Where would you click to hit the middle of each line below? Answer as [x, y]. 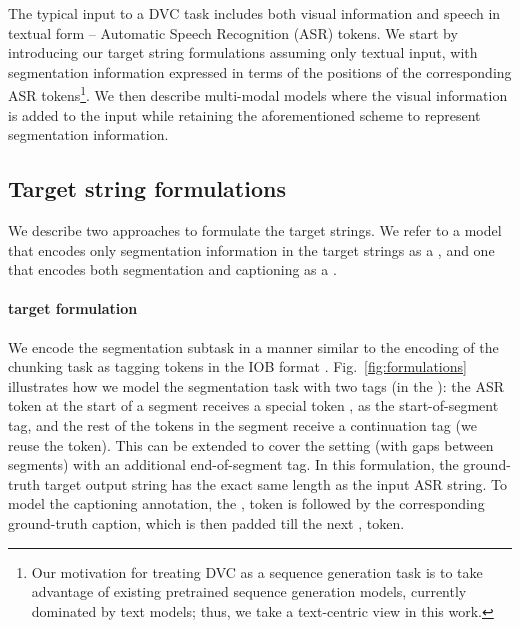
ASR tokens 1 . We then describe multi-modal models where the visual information [258, 94]
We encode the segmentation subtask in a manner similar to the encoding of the [253, 346]
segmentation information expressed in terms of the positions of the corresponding [260, 71]
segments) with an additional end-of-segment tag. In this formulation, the [233, 464]
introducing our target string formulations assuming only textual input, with [243, 52]
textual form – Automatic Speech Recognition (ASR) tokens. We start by [233, 32]
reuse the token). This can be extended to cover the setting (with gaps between [251, 444]
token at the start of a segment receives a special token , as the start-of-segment [253, 405]
